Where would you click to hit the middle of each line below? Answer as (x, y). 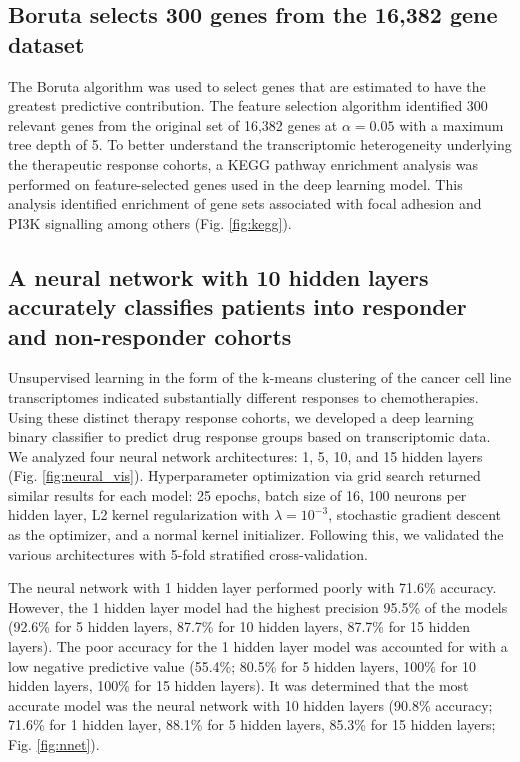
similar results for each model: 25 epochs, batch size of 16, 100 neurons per (237, 494)
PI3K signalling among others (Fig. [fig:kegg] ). (150, 222)
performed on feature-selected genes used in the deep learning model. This (235, 183)
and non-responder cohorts (150, 335)
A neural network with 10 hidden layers (218, 276)
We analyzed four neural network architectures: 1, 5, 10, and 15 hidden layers (245, 455)
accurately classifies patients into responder (237, 306)
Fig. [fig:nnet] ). (54, 744)
